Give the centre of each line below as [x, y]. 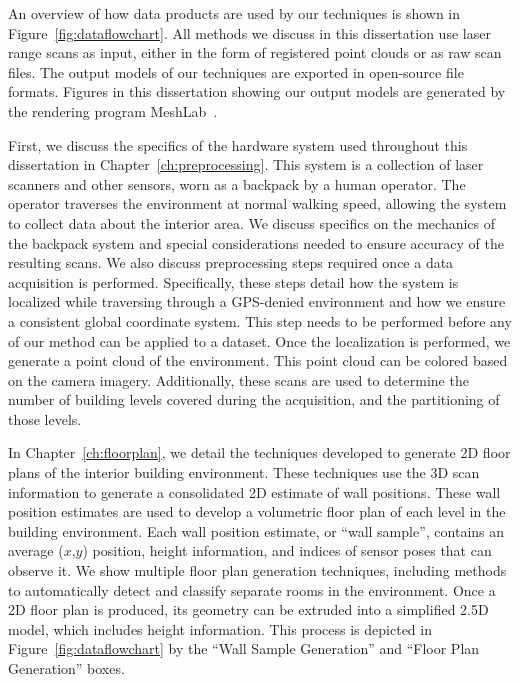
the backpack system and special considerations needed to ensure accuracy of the [256, 242]
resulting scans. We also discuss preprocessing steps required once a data [231, 262]
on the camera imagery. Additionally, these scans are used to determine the [238, 379]
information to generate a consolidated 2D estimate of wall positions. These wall [254, 491]
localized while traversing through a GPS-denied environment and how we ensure [257, 301]
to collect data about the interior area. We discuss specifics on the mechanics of [252, 222]
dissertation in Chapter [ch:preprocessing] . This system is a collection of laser [246, 164]
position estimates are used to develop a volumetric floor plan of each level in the [257, 511]
